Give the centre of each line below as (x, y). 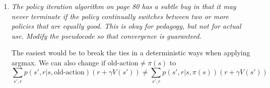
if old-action (120, 63)
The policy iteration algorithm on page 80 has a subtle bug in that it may (124, 6)
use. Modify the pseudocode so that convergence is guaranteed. (106, 35)
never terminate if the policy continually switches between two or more (120, 16)
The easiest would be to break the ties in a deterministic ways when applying (131, 53)
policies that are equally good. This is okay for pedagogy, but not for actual (126, 26)
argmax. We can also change (55, 62)
